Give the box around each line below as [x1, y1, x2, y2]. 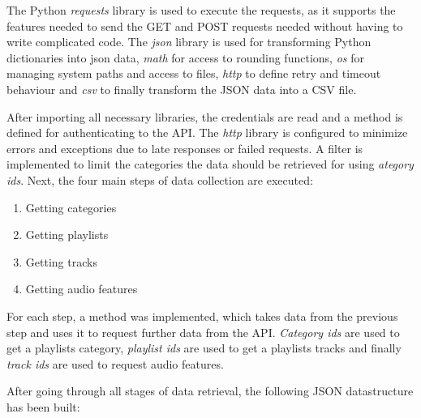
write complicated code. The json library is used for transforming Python [6, 33, 372, 50]
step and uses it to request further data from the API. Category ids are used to [6, 323, 400, 340]
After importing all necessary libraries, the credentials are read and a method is [6, 108, 403, 125]
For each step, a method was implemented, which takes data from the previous [6, 307, 398, 324]
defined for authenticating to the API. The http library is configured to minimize [6, 124, 408, 141]
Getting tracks [25, 253, 97, 270]
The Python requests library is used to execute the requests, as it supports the [6, 2, 396, 18]
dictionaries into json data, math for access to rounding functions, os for [6, 49, 364, 66]
